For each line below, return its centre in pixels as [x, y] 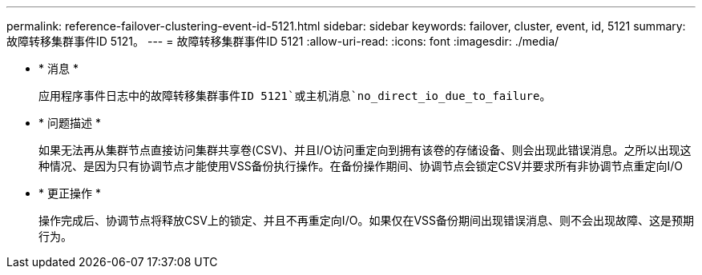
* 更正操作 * [70, 193]
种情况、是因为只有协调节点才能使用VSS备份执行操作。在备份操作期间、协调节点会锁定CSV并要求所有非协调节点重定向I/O [361, 166]
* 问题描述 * [70, 123]
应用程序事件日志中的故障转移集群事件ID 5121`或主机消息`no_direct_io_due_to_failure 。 [295, 96]
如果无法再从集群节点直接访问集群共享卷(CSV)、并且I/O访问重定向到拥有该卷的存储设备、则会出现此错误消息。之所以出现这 [365, 150]
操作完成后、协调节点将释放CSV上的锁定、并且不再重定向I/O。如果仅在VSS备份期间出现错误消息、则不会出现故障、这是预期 [366, 220]
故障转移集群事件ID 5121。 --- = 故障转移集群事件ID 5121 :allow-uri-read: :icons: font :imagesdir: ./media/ [283, 41]
